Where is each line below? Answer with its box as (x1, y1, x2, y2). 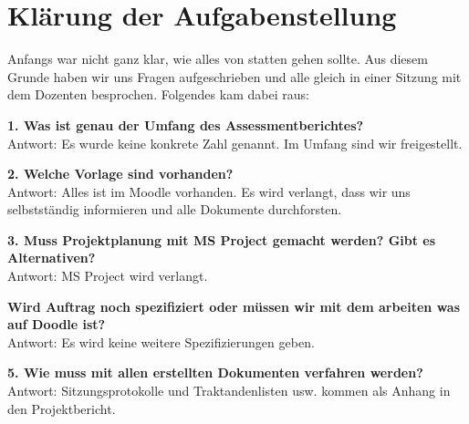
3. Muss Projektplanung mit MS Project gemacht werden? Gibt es (7, 230, 436, 249)
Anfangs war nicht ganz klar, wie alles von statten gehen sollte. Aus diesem (7, 49, 428, 68)
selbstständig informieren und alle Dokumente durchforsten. (7, 200, 342, 219)
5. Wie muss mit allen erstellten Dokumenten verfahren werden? (7, 363, 423, 382)
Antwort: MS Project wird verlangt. (7, 266, 208, 285)
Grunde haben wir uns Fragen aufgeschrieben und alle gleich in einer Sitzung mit (7, 67, 462, 86)
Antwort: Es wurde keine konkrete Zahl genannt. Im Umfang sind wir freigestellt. (7, 133, 463, 152)
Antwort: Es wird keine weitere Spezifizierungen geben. (7, 332, 315, 351)
